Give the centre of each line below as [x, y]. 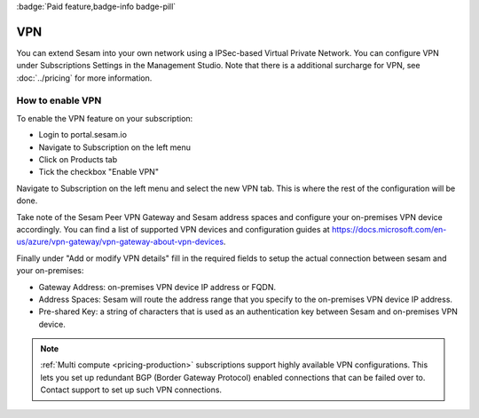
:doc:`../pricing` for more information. [84, 78]
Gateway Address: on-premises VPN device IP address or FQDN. [157, 287]
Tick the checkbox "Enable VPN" [99, 172]
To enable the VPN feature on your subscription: [105, 118]
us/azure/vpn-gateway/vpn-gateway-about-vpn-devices [120, 242]
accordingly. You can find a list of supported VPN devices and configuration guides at [173, 229]
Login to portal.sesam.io [83, 135]
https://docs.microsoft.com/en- [389, 229]
